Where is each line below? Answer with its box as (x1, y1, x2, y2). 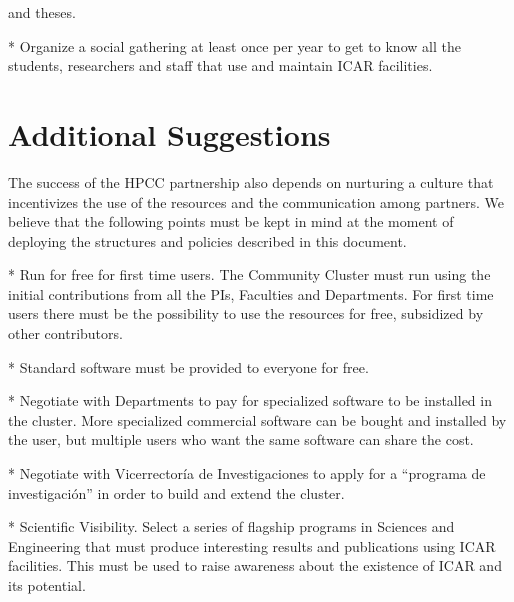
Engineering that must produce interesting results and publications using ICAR (8, 535, 496, 556)
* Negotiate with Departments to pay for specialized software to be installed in (8, 390, 492, 411)
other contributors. (8, 323, 123, 344)
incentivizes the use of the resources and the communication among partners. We (8, 191, 504, 212)
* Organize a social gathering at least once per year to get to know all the (8, 35, 461, 56)
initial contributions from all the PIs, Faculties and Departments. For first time (8, 283, 494, 304)
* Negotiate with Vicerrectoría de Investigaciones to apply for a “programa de (8, 463, 486, 484)
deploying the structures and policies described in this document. (8, 230, 407, 251)
